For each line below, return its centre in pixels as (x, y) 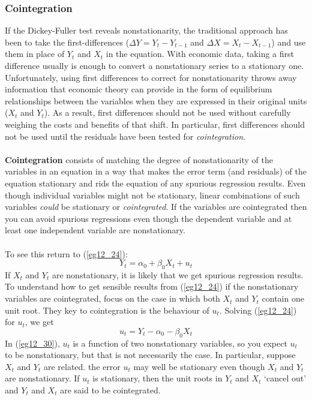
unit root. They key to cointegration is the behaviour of (107, 310)
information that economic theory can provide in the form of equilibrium (139, 89)
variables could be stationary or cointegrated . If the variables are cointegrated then (156, 207)
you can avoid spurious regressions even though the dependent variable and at (148, 218)
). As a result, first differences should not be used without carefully (167, 112)
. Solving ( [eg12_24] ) (258, 310)
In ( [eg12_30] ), (32, 343)
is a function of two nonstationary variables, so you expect (180, 343)
